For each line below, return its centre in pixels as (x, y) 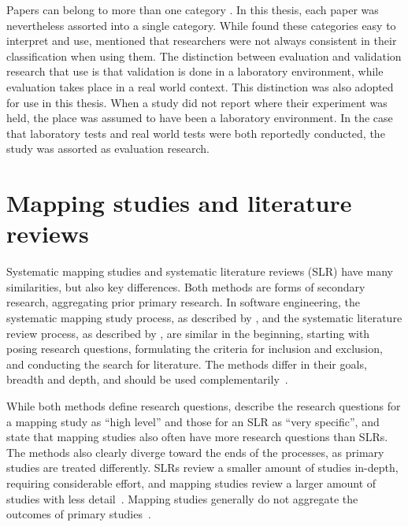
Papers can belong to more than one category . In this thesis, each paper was (193, 9)
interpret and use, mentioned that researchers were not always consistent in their (202, 41)
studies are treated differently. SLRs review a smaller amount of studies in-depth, (202, 468)
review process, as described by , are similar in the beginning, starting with (188, 333)
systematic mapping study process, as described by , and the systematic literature (204, 318)
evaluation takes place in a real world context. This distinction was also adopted (200, 86)
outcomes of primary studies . (79, 514)
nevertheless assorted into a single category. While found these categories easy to (201, 25)
